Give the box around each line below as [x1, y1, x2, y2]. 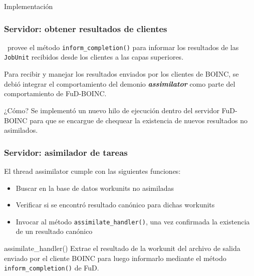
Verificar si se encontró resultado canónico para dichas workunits [16, 199, 215, 210]
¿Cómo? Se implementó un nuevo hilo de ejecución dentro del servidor [4, 105, 219, 115]
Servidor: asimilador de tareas [4, 146, 128, 158]
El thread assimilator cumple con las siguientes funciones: [4, 165, 181, 176]
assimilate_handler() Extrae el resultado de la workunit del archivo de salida [4, 242, 240, 253]
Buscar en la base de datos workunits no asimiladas [16, 182, 174, 193]
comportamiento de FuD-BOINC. [4, 88, 107, 99]
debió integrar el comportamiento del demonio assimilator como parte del [4, 78, 235, 89]
